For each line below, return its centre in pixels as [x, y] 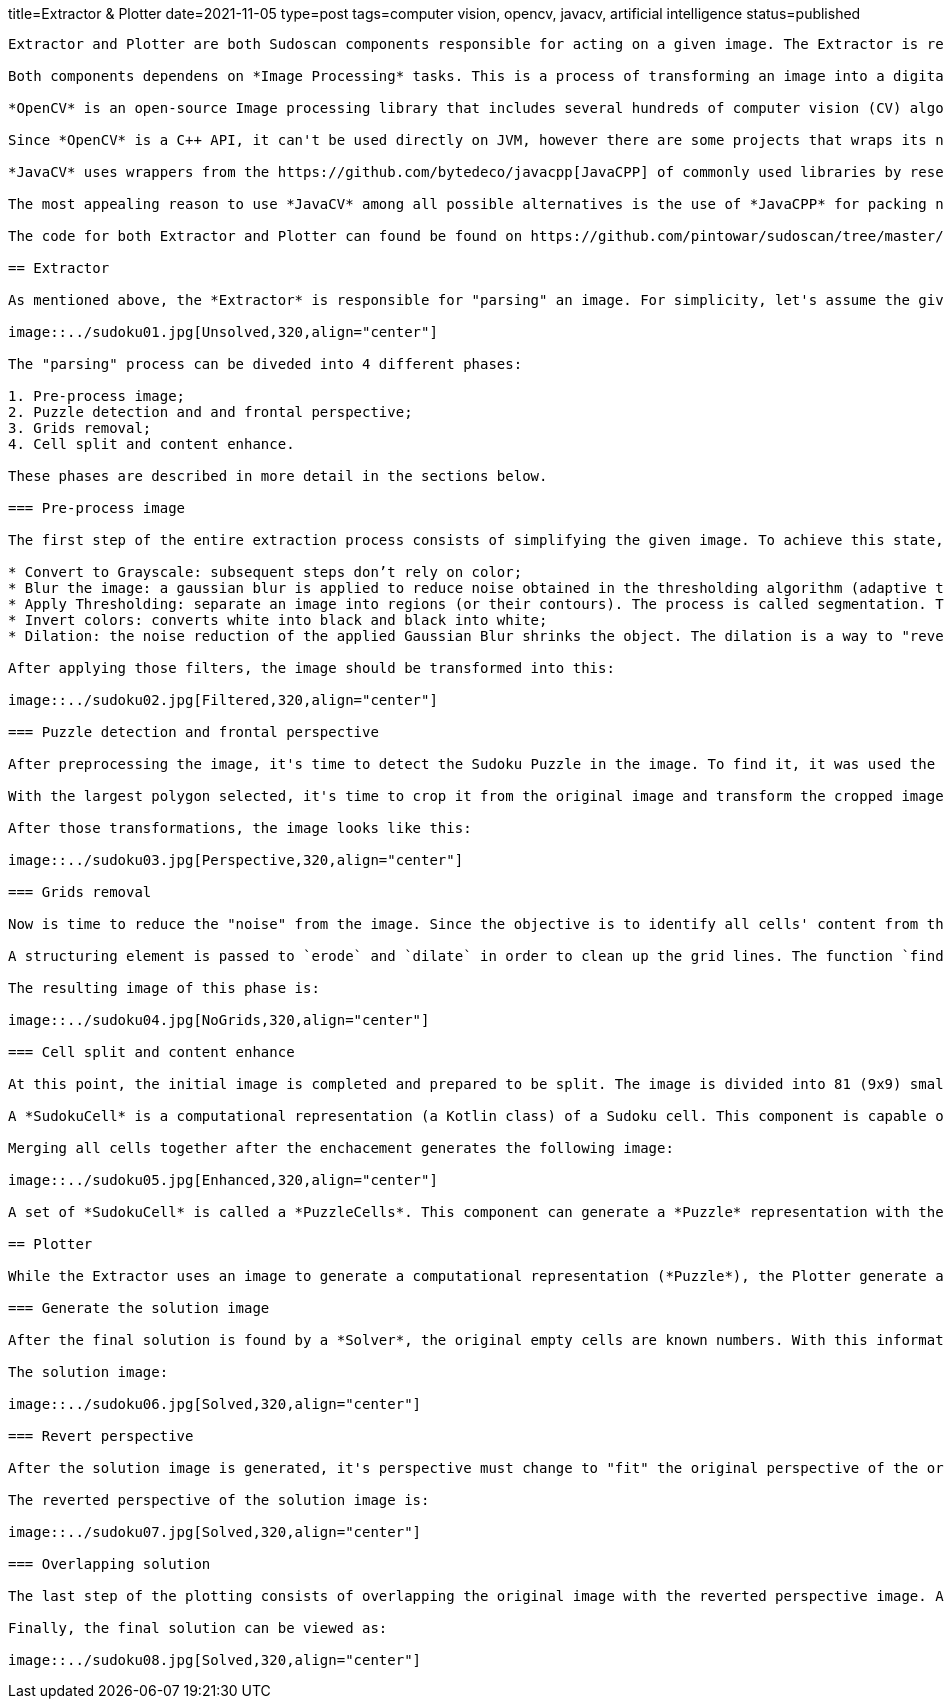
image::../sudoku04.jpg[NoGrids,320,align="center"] [219, 1020]
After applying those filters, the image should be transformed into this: [311, 668]
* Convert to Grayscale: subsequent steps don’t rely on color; [265, 572]
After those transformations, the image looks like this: [240, 828]
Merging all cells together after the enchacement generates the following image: [341, 1148]
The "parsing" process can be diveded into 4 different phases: [265, 364]
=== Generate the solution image [139, 1308]
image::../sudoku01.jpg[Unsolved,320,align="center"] [223, 332]
